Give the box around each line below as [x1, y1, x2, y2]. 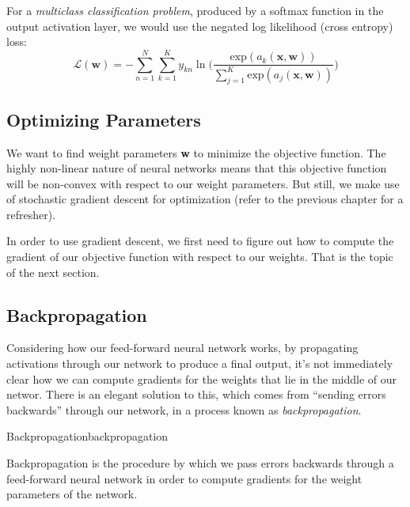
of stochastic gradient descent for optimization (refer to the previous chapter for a [6, 191, 404, 207]
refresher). [6, 206, 56, 222]
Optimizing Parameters [6, 107, 201, 131]
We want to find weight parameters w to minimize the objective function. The [6, 144, 386, 161]
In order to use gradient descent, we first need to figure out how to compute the [6, 233, 394, 249]
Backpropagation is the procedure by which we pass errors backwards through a [6, 455, 394, 471]
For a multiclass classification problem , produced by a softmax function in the [6, 2, 384, 18]
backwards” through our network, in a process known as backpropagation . [6, 401, 362, 418]
